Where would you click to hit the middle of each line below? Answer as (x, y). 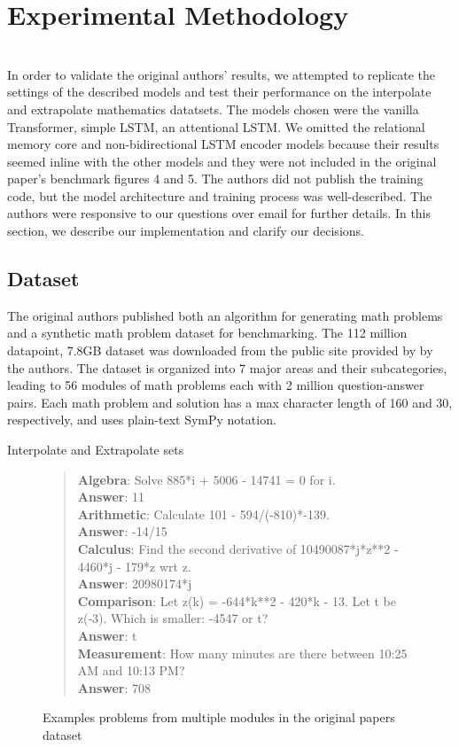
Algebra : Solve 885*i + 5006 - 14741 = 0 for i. (206, 479)
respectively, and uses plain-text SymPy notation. (142, 420)
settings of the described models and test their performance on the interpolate (219, 92)
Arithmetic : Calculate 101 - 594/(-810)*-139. (203, 514)
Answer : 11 (111, 497)
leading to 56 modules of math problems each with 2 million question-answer (216, 385)
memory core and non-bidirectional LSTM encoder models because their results (223, 144)
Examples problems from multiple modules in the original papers (219, 717)
